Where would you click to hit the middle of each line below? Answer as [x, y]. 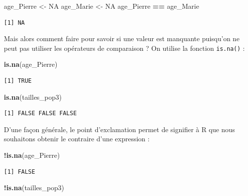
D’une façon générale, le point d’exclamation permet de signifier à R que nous [120, 129]
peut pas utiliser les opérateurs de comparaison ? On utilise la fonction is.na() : [124, 48]
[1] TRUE [18, 81]
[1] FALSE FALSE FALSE [40, 113]
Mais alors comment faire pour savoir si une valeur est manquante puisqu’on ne [122, 38]
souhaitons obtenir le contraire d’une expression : [77, 139]
